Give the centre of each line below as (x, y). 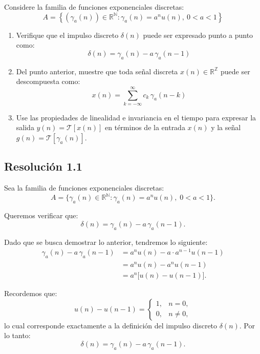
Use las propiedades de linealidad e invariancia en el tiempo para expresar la (136, 117)
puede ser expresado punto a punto (198, 35)
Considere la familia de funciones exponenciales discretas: (94, 7)
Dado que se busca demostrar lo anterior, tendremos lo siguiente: (106, 242)
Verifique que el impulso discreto (67, 35)
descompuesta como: (48, 81)
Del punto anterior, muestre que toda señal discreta (97, 71)
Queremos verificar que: (41, 215)
